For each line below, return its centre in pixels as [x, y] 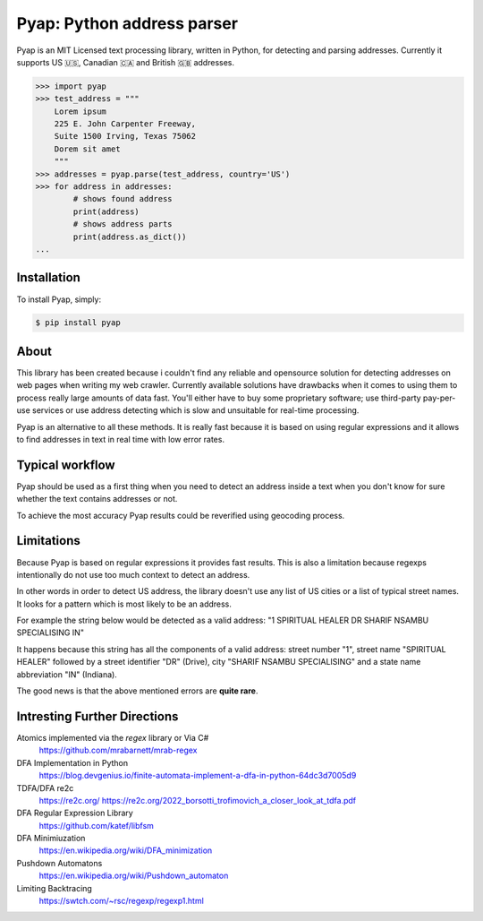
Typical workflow [66, 465]
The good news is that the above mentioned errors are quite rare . [137, 691]
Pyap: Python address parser [127, 23]
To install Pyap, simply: [59, 299]
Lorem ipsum [80, 111]
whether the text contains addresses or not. [97, 499]
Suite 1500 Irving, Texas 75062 [125, 136]
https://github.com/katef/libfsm [96, 825]
